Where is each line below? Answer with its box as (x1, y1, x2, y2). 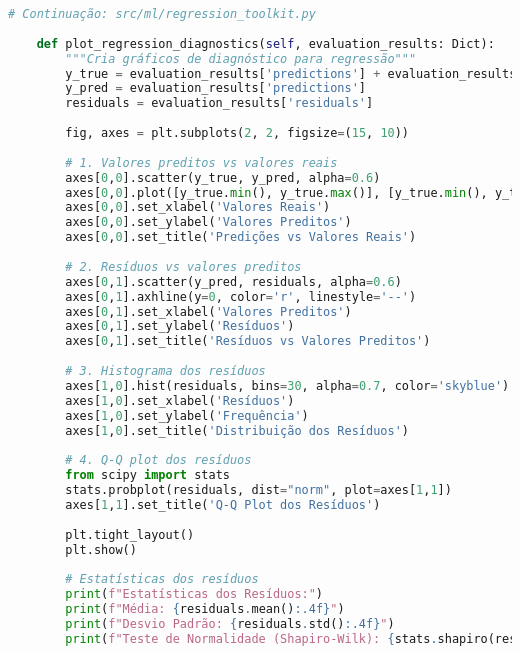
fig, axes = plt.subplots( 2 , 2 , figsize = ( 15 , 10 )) (65, 126, 410, 140)
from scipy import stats (65, 468, 230, 483)
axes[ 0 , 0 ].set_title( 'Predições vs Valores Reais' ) (65, 230, 417, 245)
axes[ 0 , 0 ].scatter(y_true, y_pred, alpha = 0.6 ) (65, 170, 381, 185)
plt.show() (65, 542, 137, 557)
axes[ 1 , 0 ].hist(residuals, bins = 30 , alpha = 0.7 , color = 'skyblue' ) (65, 378, 510, 393)
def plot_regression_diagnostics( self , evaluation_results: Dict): (36, 36, 495, 51)
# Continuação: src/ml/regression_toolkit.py (8, 7, 316, 21)
